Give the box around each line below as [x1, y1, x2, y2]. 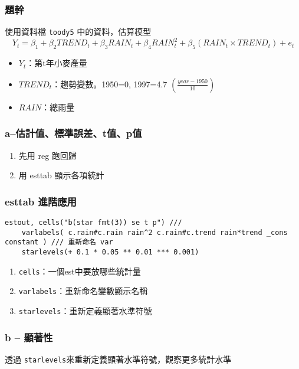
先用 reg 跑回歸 [18, 149, 77, 161]
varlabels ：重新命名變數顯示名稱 [18, 285, 148, 297]
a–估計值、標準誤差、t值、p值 [5, 126, 142, 141]
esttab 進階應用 [5, 194, 77, 208]
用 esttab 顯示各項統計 [18, 169, 104, 181]
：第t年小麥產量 [26, 57, 87, 69]
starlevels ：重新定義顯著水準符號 [18, 304, 152, 316]
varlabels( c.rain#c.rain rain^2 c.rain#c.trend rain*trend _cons [21, 228, 288, 237]
